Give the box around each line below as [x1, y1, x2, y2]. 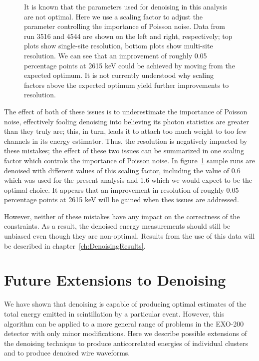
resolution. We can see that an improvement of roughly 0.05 [24, 50, 207, 60]
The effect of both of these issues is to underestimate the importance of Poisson [4, 106, 248, 116]
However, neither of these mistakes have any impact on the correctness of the [4, 211, 240, 221]
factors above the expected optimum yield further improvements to [24, 79, 229, 90]
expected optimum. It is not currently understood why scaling [24, 70, 214, 80]
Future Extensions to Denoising [4, 270, 226, 290]
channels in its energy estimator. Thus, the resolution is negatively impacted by [4, 135, 248, 146]
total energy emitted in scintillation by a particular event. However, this [4, 308, 225, 319]
